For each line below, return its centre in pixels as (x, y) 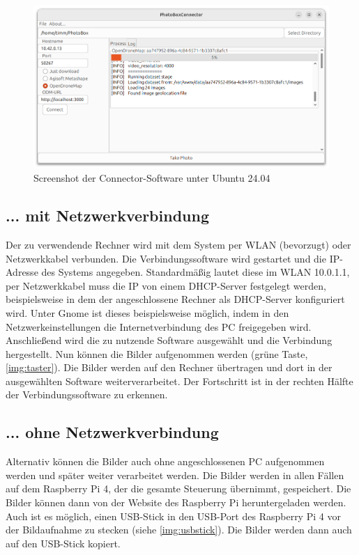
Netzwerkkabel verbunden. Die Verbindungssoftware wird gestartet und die (166, 258)
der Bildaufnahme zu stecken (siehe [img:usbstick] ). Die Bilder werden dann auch (179, 530)
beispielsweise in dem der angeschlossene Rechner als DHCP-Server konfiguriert (175, 299)
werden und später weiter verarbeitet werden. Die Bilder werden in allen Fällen (175, 475)
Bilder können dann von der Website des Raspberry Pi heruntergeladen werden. (176, 502)
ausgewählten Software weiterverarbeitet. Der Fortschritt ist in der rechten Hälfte (179, 381)
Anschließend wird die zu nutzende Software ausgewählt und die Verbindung (169, 340)
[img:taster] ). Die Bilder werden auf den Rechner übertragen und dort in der (169, 367)
